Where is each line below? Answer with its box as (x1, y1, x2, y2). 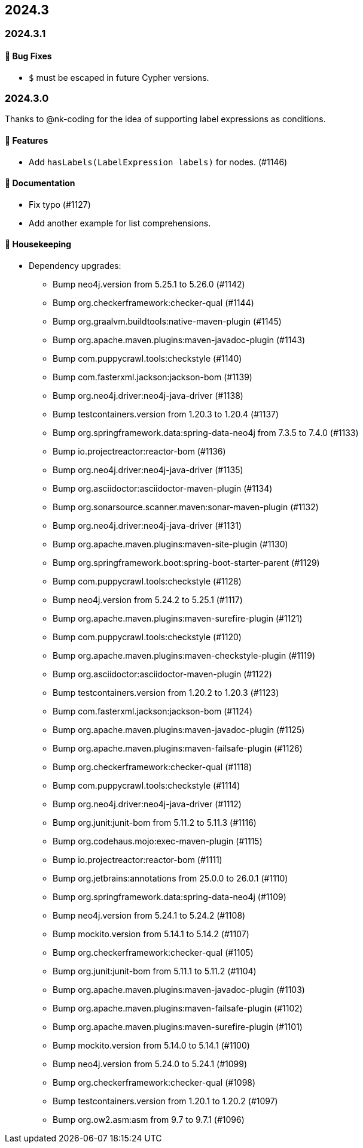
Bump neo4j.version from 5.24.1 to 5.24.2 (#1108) (53, 910, 246, 921)
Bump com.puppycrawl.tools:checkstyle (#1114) (53, 780, 240, 791)
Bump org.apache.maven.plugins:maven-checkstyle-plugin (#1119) (53, 650, 316, 661)
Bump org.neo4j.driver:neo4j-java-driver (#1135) (53, 465, 243, 475)
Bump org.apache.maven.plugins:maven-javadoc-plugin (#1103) (53, 985, 305, 995)
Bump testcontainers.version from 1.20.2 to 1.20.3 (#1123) (53, 687, 279, 698)
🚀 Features (5, 135, 48, 146)
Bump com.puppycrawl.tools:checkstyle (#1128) (53, 576, 242, 587)
